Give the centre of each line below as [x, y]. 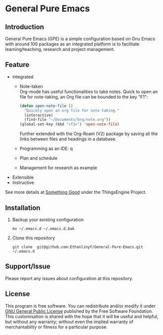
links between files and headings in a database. [68, 139]
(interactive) [39, 115]
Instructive [23, 183]
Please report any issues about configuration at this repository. [69, 278]
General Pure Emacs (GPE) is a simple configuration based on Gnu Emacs [80, 39]
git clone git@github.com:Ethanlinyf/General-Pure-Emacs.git [78, 247]
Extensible [23, 177]
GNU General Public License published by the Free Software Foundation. [79, 311]
